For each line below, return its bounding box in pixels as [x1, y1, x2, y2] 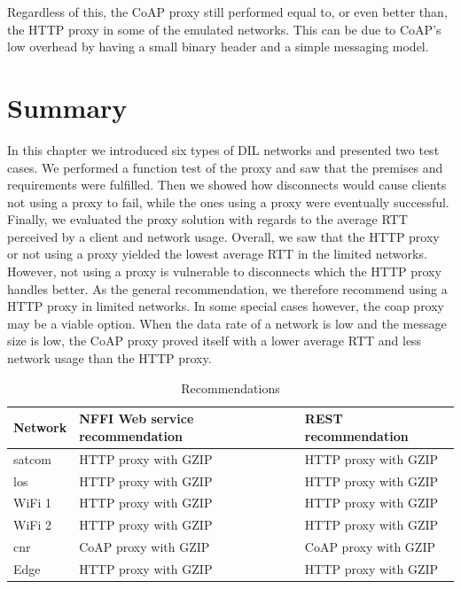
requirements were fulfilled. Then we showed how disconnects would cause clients [7, 175, 447, 194]
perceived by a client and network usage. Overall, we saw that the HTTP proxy [7, 227, 440, 245]
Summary [7, 89, 128, 125]
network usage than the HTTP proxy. [7, 349, 212, 368]
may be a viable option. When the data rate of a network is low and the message [7, 314, 447, 332]
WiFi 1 [13, 493, 51, 512]
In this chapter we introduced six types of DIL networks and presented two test [7, 140, 440, 159]
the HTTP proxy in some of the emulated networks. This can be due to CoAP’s [7, 19, 441, 38]
